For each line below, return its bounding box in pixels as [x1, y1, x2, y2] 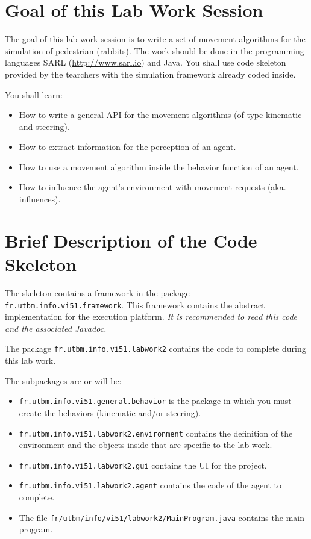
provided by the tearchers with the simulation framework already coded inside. [5, 67, 296, 80]
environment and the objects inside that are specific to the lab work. [19, 438, 272, 451]
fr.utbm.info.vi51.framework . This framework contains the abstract [5, 298, 265, 311]
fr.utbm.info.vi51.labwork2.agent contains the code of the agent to [19, 479, 282, 491]
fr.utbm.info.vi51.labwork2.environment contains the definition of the [19, 426, 293, 439]
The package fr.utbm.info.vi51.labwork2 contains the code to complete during [5, 342, 306, 355]
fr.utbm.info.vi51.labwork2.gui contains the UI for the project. [19, 458, 267, 471]
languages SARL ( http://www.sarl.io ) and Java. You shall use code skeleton [5, 56, 286, 69]
